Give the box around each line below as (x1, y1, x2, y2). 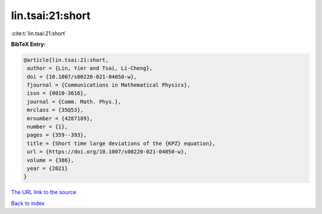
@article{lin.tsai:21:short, (23, 57, 109, 63)
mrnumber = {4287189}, (27, 115, 94, 122)
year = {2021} (27, 165, 68, 172)
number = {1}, (27, 123, 68, 131)
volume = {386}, (27, 157, 75, 163)
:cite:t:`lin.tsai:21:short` (11, 30, 67, 37)
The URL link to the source (11, 188, 77, 196)
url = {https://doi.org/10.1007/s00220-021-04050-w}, (27, 148, 187, 155)
